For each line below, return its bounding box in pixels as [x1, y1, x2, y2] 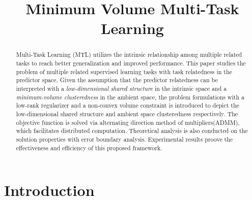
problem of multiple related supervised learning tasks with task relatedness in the [16, 67, 232, 76]
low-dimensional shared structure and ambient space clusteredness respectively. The [16, 109, 238, 118]
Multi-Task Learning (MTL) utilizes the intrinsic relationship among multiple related [16, 50, 242, 59]
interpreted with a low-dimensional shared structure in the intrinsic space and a [16, 84, 227, 92]
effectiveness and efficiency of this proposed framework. [16, 143, 162, 152]
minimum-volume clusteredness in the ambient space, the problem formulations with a [16, 92, 245, 101]
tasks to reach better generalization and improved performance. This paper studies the [16, 59, 246, 68]
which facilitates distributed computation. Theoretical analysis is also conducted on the [16, 126, 248, 135]
